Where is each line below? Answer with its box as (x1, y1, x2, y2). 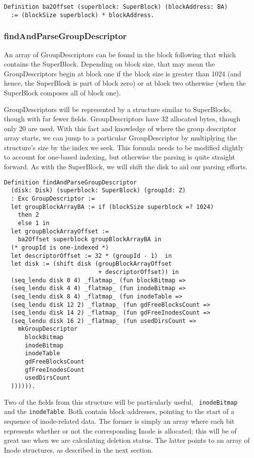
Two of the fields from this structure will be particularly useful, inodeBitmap (4, 396, 238, 407)
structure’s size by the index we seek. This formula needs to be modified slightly (4, 142, 244, 152)
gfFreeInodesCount (24, 366, 85, 373)
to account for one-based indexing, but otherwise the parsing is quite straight (4, 152, 235, 162)
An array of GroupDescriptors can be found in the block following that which (4, 49, 236, 59)
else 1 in (18, 219, 50, 227)
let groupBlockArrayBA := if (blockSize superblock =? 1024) (11, 203, 214, 210)
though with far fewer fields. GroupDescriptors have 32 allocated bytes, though (4, 114, 240, 124)
